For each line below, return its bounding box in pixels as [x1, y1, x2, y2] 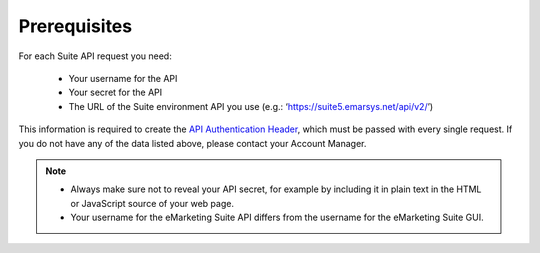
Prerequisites [18, 15, 133, 37]
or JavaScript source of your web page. [70, 197, 235, 209]
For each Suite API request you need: [18, 50, 172, 62]
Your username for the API [68, 72, 178, 84]
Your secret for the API [68, 86, 163, 99]
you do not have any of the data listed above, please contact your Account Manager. [18, 137, 367, 149]
